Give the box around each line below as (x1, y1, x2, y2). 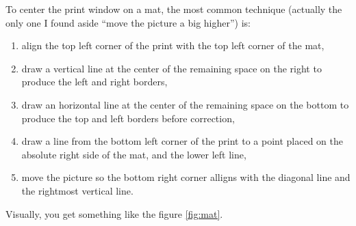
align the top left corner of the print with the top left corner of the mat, (21, 38, 325, 53)
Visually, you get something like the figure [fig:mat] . (5, 206, 223, 221)
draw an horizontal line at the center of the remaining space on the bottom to (21, 97, 349, 111)
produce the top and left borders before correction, (21, 111, 235, 125)
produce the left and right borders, (21, 74, 168, 89)
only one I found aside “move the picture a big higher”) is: (5, 15, 251, 29)
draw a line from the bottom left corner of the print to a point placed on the (21, 134, 344, 148)
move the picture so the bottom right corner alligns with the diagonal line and (21, 170, 351, 184)
